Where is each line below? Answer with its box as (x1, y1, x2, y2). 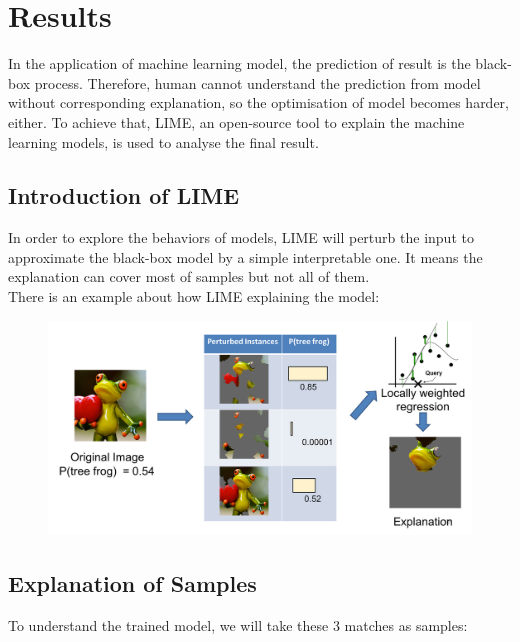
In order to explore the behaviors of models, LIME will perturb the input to (8, 227, 474, 248)
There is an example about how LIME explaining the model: (8, 286, 380, 307)
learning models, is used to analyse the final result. (8, 131, 319, 152)
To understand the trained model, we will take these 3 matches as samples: (8, 614, 468, 635)
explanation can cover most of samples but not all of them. (8, 266, 370, 287)
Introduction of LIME (8, 180, 240, 211)
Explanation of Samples (8, 567, 257, 598)
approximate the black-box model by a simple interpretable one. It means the (8, 246, 483, 267)
